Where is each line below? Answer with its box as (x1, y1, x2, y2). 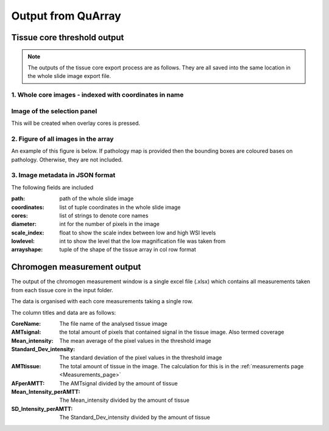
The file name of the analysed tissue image (59, 320, 168, 327)
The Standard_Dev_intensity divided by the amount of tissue (59, 414, 210, 421)
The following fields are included (11, 183, 94, 191)
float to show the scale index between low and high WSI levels (59, 229, 216, 236)
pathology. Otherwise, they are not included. (11, 156, 123, 163)
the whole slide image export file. (27, 72, 111, 80)
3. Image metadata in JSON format (11, 171, 116, 180)
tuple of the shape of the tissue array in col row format (59, 246, 196, 253)
